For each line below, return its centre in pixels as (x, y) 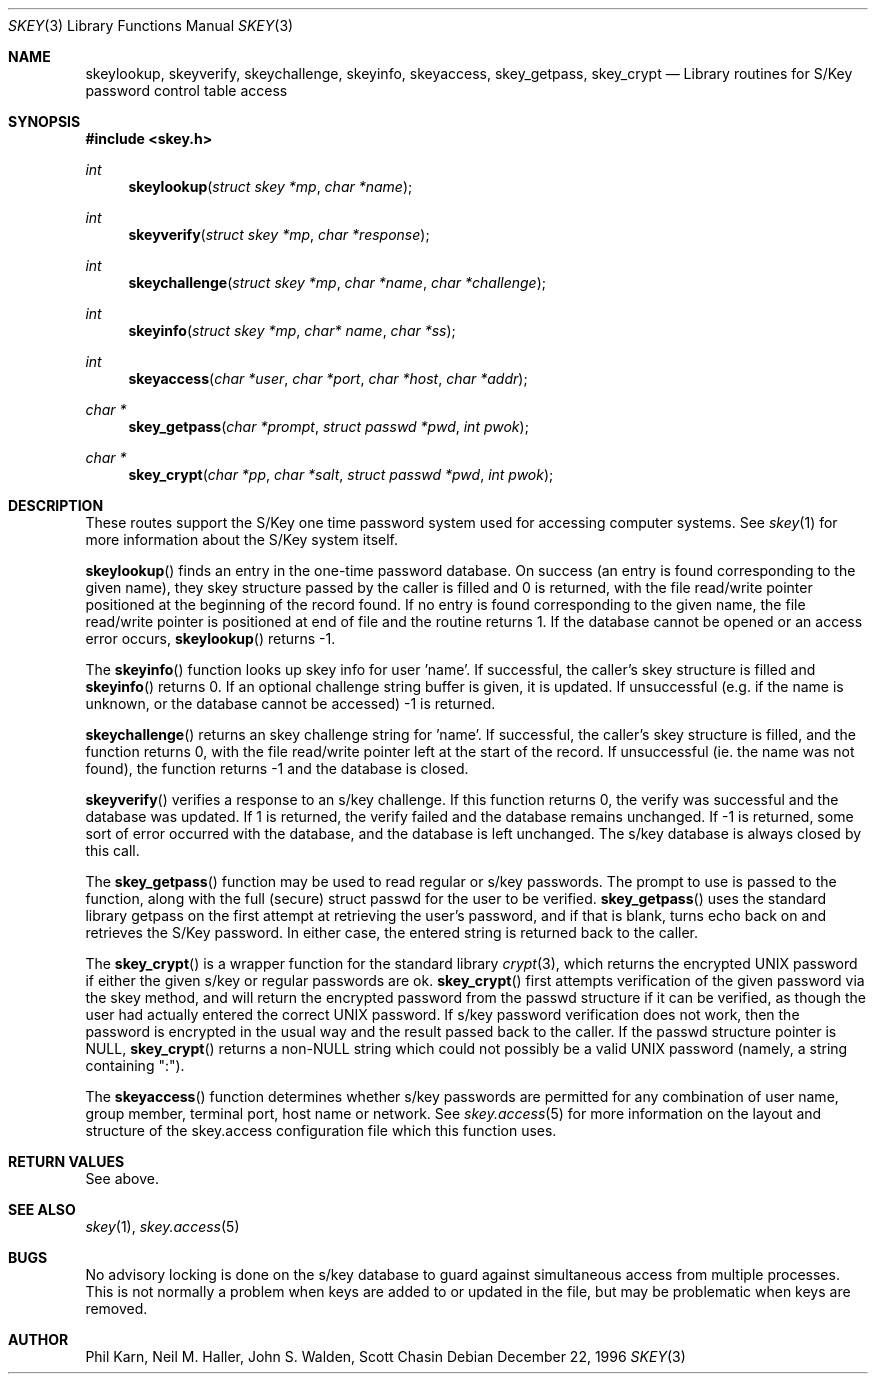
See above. (122, 1178)
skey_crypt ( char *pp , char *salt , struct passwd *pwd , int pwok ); (341, 474)
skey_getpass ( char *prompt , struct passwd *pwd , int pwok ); (328, 426)
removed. (116, 1308)
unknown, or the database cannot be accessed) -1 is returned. (290, 703)
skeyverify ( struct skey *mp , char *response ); (279, 234)
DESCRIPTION (56, 505)
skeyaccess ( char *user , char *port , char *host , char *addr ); (328, 378)
